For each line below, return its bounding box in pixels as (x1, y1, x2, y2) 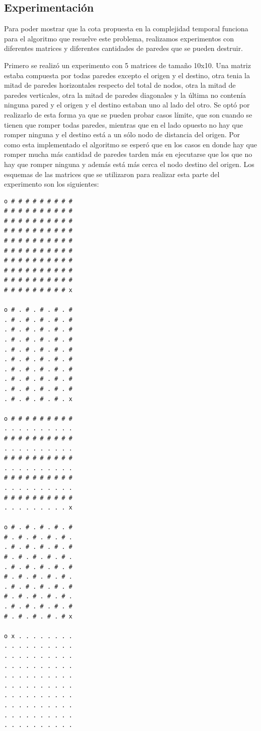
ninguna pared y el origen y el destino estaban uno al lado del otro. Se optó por (4, 99, 250, 110)
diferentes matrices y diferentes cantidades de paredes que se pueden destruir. (4, 43, 243, 53)
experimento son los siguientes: (4, 179, 99, 189)
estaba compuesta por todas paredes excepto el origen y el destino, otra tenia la (4, 70, 250, 80)
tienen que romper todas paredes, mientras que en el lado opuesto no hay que (4, 119, 243, 130)
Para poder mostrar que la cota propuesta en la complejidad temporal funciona (4, 23, 248, 34)
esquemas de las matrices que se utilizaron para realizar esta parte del (4, 168, 220, 179)
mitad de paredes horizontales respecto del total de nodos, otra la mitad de (4, 80, 236, 90)
